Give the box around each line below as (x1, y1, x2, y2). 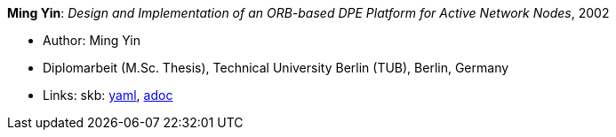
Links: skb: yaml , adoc (43, 88, 173, 103)
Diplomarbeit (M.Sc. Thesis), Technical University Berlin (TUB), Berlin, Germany (43, 60, 509, 75)
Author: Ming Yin (43, 33, 141, 48)
